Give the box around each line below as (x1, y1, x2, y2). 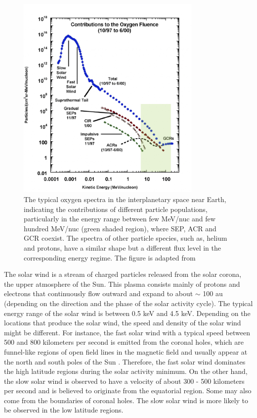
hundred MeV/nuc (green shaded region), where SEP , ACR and (24, 223, 216, 233)
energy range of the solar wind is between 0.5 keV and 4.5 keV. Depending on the (4, 308, 251, 318)
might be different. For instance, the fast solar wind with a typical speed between (4, 327, 250, 337)
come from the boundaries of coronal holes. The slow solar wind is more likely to (4, 395, 249, 405)
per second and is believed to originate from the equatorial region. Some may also (4, 385, 252, 396)
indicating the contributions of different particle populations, (24, 204, 208, 214)
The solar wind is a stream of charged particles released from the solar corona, (4, 269, 242, 279)
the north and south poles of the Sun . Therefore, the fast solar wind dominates (4, 356, 246, 366)
